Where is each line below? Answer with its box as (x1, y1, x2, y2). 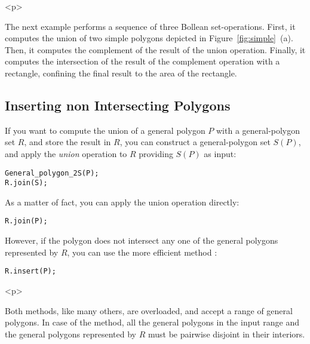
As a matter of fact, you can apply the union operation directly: (5, 195, 240, 208)
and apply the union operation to (5, 147, 127, 159)
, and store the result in (24, 136, 111, 148)
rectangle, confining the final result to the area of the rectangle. (5, 66, 237, 79)
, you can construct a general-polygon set (119, 136, 271, 148)
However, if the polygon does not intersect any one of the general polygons (5, 234, 278, 247)
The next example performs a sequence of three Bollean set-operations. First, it (5, 20, 296, 32)
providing (139, 147, 173, 159)
